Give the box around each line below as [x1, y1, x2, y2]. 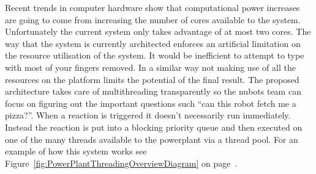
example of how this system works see [5, 145, 147, 158]
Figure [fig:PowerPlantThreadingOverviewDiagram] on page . [5, 156, 238, 169]
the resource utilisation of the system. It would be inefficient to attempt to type [5, 49, 304, 62]
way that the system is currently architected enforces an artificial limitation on [5, 37, 301, 49]
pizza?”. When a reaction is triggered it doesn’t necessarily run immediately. [5, 109, 291, 121]
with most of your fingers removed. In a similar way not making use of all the [5, 60, 296, 73]
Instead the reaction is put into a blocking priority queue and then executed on [5, 120, 303, 133]
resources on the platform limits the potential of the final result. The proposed [5, 73, 299, 85]
